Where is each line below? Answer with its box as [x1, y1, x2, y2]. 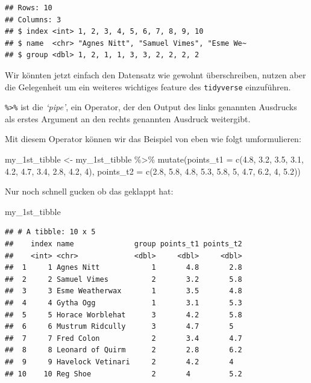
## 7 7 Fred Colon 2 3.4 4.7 [5, 334, 242, 343]
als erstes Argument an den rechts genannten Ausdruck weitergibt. [5, 112, 251, 125]
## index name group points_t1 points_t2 [5, 240, 242, 249]
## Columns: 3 [5, 15, 61, 24]
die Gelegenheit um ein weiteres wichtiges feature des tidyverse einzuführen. [5, 80, 291, 93]
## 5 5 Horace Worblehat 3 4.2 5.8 [5, 310, 242, 319]
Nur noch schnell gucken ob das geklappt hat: [5, 185, 174, 198]
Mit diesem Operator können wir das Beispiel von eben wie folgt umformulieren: [5, 132, 301, 145]
